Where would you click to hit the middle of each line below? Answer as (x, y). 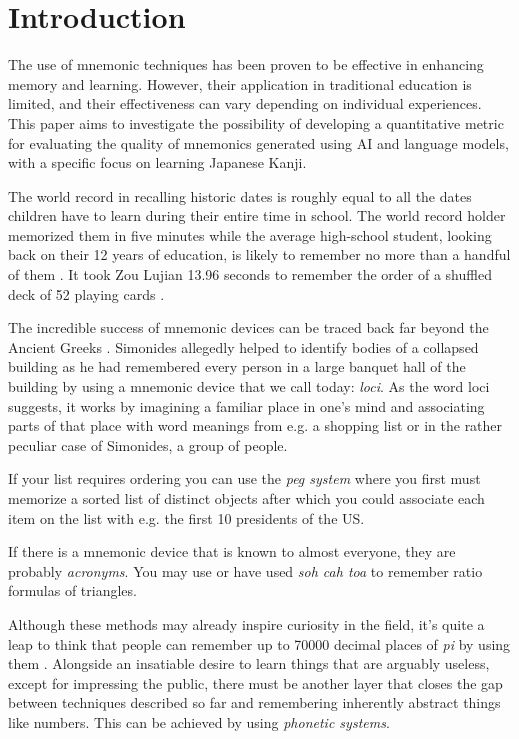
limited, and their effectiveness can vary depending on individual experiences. (245, 103)
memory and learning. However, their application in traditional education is (240, 83)
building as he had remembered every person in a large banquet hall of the (237, 366)
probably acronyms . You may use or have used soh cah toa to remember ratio (245, 570)
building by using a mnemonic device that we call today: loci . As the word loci (249, 386)
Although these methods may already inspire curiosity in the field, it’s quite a (246, 623)
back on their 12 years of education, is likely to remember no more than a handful (259, 254)
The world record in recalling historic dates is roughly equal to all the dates (240, 195)
